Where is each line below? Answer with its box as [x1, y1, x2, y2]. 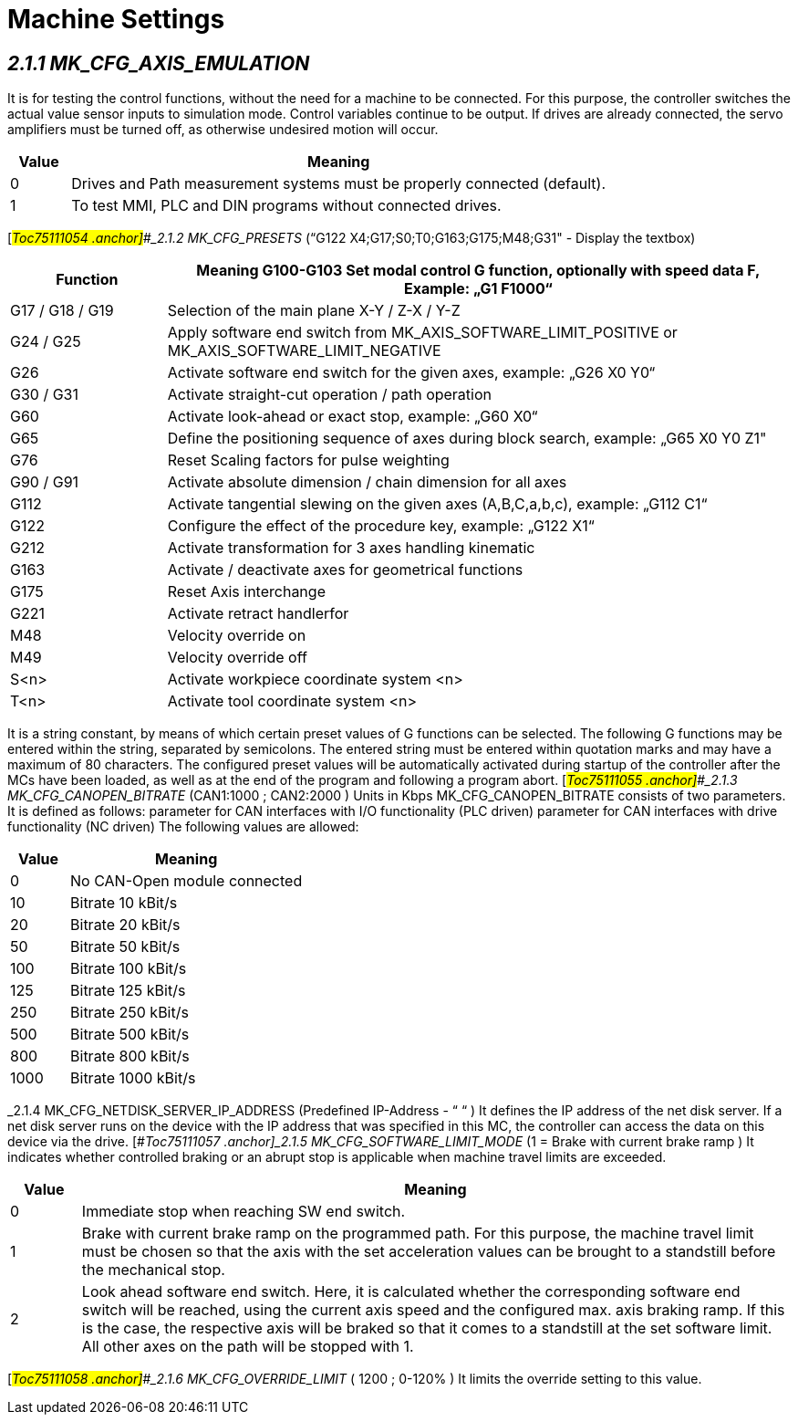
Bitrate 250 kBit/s [70, 1003, 189, 1022]
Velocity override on [167, 626, 306, 645]
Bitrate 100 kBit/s [70, 959, 187, 978]
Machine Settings [7, 4, 225, 35]
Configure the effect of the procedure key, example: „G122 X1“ [167, 517, 595, 536]
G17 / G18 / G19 [10, 301, 114, 320]
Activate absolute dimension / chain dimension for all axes [167, 473, 567, 492]
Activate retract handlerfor [167, 604, 349, 623]
